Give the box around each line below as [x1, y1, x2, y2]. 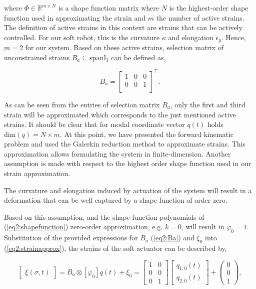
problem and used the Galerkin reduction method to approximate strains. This [4, 138, 245, 149]
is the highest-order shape [169, 3, 248, 13]
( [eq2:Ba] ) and [150, 232, 194, 243]
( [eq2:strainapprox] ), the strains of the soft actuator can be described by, [4, 243, 227, 253]
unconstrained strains [4, 52, 69, 62]
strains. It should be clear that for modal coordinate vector [4, 119, 185, 129]
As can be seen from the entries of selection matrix [4, 99, 160, 109]
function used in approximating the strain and [4, 12, 146, 23]
